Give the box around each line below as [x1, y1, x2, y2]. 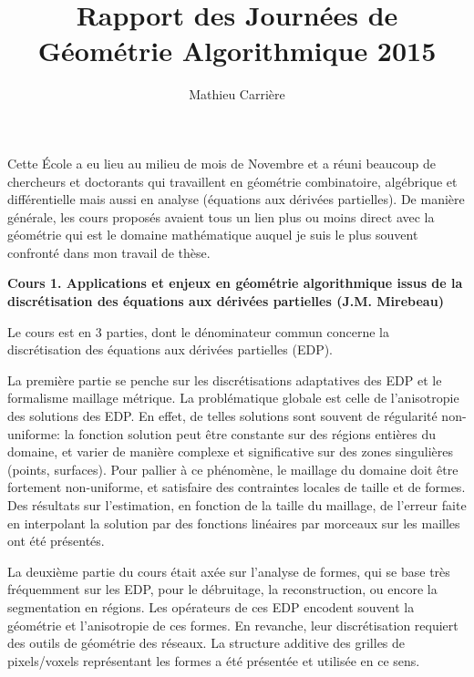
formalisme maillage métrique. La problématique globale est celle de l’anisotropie [7, 388, 459, 407]
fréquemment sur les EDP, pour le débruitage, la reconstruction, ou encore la [7, 580, 438, 599]
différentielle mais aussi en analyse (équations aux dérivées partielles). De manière [7, 190, 465, 209]
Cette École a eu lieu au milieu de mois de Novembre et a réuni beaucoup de [7, 153, 437, 172]
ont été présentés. [7, 531, 105, 550]
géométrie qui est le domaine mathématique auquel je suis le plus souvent [7, 225, 418, 244]
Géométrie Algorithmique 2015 [37, 32, 437, 69]
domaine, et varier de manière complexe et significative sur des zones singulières [7, 442, 454, 461]
